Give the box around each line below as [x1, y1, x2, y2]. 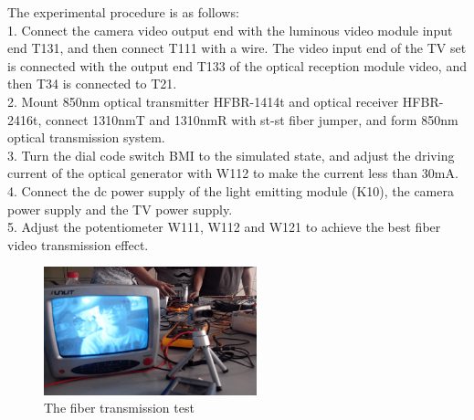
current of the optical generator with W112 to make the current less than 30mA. [7, 163, 458, 183]
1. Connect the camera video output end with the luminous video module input [7, 20, 453, 39]
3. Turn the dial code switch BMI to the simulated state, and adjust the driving [7, 145, 455, 164]
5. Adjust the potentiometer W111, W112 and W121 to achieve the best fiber [7, 217, 441, 236]
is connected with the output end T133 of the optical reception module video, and [7, 56, 467, 75]
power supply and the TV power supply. [7, 199, 233, 218]
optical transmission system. [7, 128, 165, 147]
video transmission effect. [7, 235, 149, 254]
